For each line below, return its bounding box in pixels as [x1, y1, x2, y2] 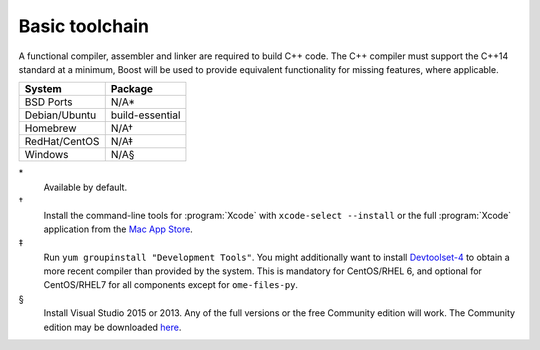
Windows [24, 148, 69, 162]
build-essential [110, 108, 181, 122]
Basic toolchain [18, 15, 150, 37]
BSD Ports [24, 95, 74, 109]
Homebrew [24, 121, 77, 135]
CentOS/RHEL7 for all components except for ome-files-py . [43, 279, 299, 291]
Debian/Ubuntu [24, 108, 97, 122]
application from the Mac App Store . [43, 223, 194, 235]
